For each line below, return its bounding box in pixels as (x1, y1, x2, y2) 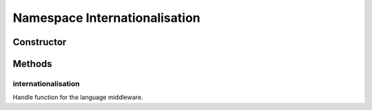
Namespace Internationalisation (12, 10, 200, 25)
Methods (12, 58, 52, 70)
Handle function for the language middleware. (12, 93, 143, 102)
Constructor (12, 36, 67, 48)
